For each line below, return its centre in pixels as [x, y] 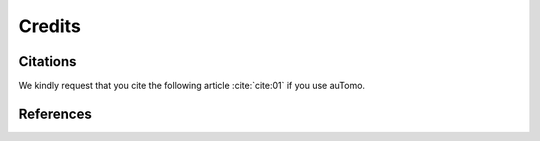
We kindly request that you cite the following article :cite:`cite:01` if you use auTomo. [191, 86]
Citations [47, 61]
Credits [50, 26]
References [55, 113]
